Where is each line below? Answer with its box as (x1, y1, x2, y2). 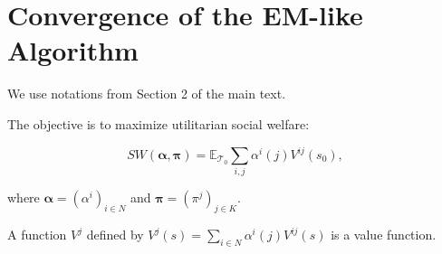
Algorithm (7, 32, 139, 69)
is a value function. (331, 225, 437, 244)
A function (7, 225, 67, 244)
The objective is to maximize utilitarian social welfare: (7, 114, 310, 133)
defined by (86, 225, 144, 244)
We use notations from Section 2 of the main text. (7, 84, 286, 103)
